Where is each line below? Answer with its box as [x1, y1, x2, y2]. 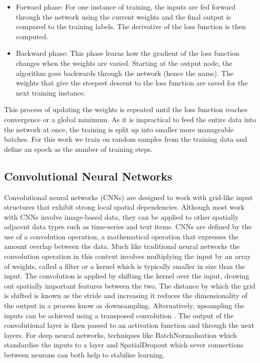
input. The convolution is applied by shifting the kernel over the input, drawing [4, 270, 249, 281]
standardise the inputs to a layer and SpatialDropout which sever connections [4, 339, 243, 350]
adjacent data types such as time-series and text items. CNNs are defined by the [4, 221, 252, 232]
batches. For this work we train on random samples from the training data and [4, 134, 247, 144]
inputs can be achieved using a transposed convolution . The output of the [4, 310, 234, 320]
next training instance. [16, 87, 85, 98]
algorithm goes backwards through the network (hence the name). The [16, 67, 234, 78]
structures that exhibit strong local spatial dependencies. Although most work [4, 202, 245, 212]
